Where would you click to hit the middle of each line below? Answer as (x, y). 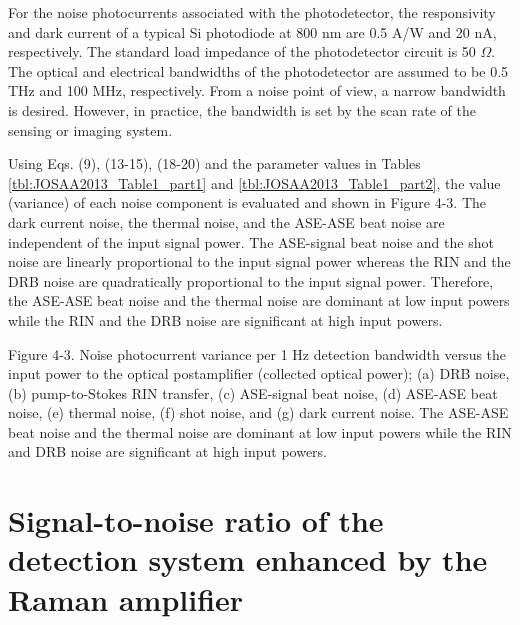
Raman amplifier (126, 598)
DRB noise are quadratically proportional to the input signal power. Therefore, (251, 280)
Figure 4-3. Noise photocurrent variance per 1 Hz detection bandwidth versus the (257, 353)
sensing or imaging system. (90, 129)
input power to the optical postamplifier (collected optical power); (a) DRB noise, (259, 373)
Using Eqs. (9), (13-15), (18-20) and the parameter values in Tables (214, 163)
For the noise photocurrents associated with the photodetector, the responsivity (252, 12)
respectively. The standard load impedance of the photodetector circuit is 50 (242, 51)
